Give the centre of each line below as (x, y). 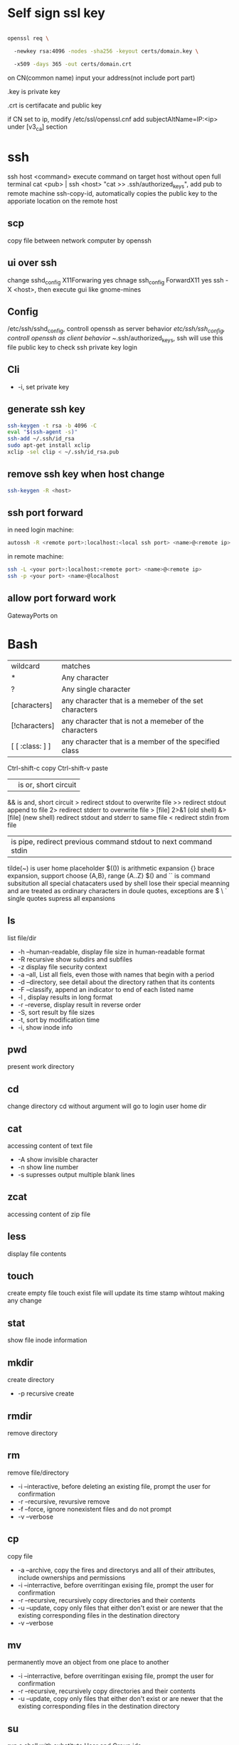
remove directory (33, 1433)
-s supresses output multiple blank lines (76, 1175)
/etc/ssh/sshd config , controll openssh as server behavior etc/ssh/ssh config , (116, 330)
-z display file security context (62, 966)
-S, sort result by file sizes (56, 1012)
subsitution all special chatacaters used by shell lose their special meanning (118, 883)
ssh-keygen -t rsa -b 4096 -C (52, 426)
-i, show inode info (45, 1027)
